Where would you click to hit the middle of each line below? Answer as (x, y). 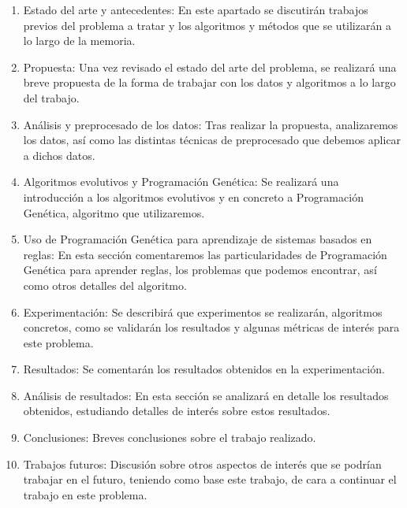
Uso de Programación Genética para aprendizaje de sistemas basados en (198, 239)
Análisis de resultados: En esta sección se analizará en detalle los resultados (206, 395)
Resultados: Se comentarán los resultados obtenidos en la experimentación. (204, 369)
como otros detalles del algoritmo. (105, 285)
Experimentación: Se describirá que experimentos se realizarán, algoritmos (203, 311)
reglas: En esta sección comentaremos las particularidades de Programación (205, 254)
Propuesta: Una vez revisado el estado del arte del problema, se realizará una (210, 67)
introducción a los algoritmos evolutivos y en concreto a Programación (193, 197)
